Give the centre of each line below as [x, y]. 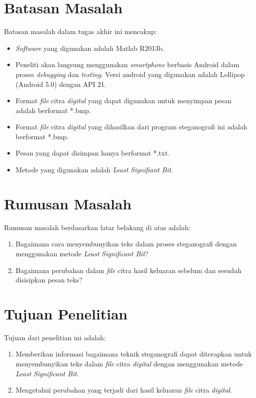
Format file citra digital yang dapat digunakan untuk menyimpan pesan [124, 100]
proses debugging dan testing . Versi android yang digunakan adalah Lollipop [130, 74]
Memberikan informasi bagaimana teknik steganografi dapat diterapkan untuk [134, 354]
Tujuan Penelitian [66, 313]
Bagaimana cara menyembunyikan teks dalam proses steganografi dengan [126, 244]
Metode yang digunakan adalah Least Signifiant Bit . [94, 170]
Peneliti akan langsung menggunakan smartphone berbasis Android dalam [128, 64]
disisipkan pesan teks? [49, 280]
